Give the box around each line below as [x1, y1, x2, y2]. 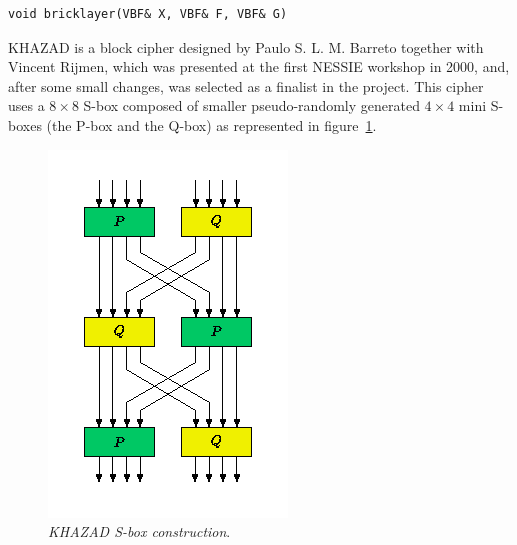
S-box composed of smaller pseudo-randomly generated [83, 95, 420, 116]
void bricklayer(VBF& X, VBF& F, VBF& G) [8, 7, 288, 21]
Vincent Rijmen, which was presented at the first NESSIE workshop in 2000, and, [8, 56, 510, 77]
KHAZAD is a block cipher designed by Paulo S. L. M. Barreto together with [8, 36, 484, 57]
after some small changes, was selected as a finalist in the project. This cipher [8, 75, 484, 96]
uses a [8, 95, 45, 116]
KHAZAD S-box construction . [48, 521, 231, 542]
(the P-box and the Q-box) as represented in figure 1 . [46, 114, 377, 135]
